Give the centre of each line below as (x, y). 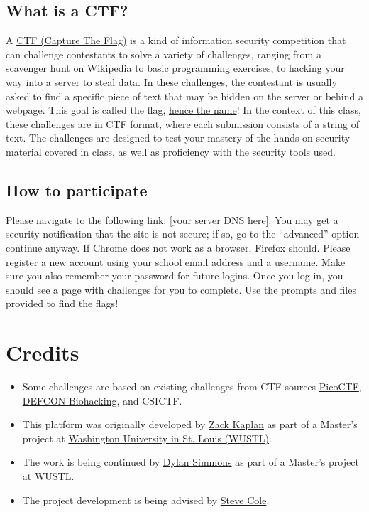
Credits (43, 352)
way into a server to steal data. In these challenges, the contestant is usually (171, 81)
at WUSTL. (48, 476)
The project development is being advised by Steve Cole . (146, 500)
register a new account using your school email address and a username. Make (176, 261)
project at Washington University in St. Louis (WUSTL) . (147, 438)
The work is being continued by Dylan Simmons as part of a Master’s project (191, 462)
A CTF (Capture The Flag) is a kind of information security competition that (176, 40)
